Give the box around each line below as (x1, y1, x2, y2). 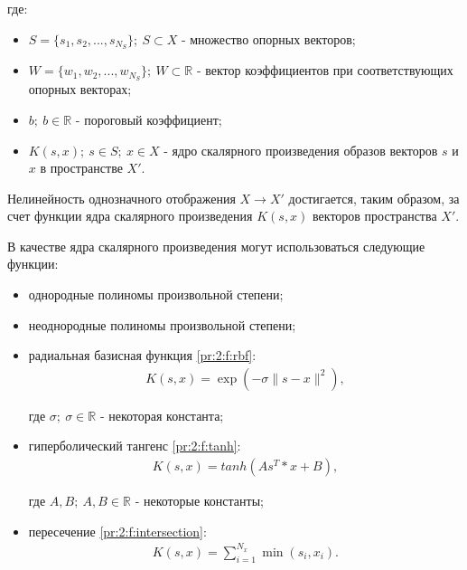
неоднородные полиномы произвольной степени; (28, 315, 296, 334)
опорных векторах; (28, 80, 132, 99)
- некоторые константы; (135, 491, 264, 510)
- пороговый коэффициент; (75, 109, 222, 128)
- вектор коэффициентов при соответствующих (196, 61, 453, 80)
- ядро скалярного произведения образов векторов (163, 140, 438, 159)
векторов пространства (313, 206, 437, 225)
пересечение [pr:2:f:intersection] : (28, 521, 207, 540)
